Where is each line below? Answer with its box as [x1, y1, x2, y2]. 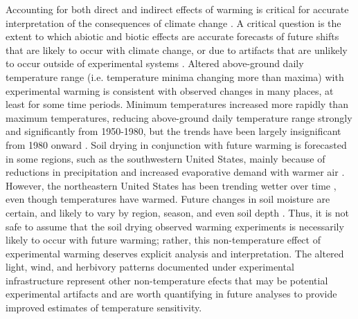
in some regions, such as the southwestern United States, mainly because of [6, 151, 325, 165]
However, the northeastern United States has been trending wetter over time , [6, 178, 337, 192]
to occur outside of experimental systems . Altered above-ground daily [6, 56, 304, 71]
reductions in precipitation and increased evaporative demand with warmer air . [6, 165, 345, 179]
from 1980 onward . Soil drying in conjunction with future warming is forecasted [6, 137, 347, 152]
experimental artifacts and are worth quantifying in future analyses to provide [6, 286, 337, 301]
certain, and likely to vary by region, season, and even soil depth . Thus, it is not [6, 205, 349, 219]
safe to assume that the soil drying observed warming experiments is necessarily [6, 219, 344, 233]
